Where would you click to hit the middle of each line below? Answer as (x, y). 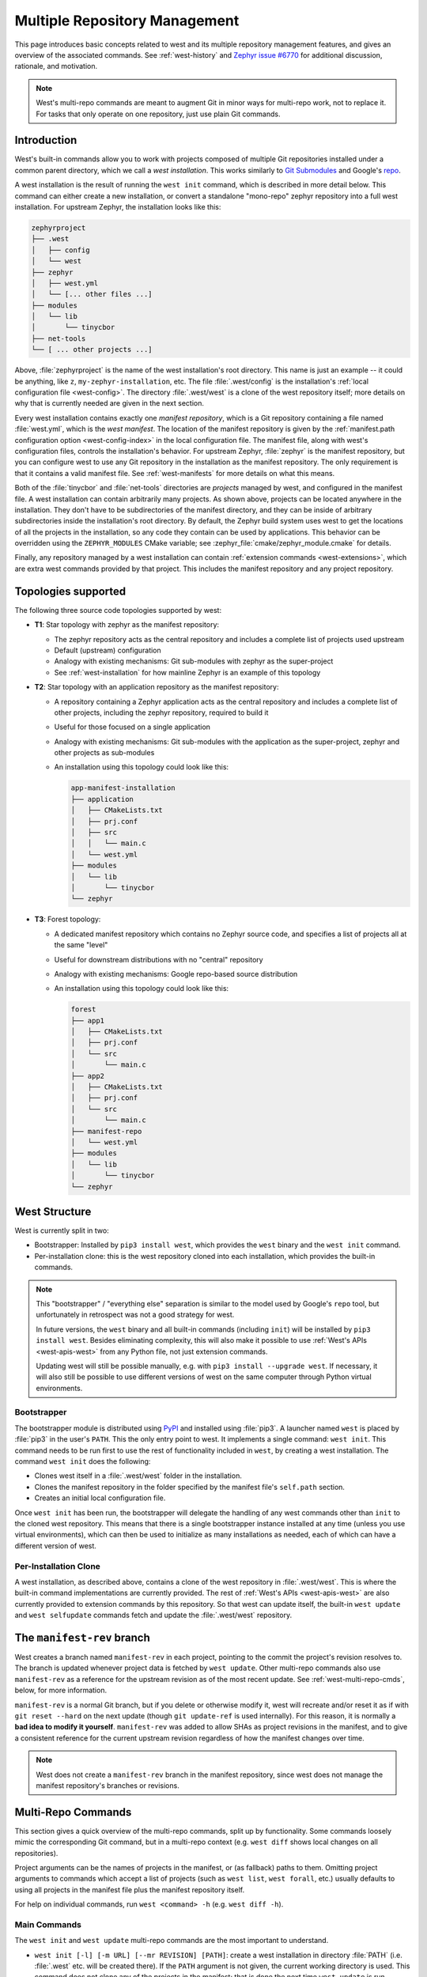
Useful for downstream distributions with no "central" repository (159, 959)
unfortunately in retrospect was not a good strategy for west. (135, 1315)
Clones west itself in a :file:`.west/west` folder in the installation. (138, 1476)
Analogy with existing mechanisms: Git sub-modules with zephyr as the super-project (194, 661)
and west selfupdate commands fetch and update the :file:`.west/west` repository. (153, 1615)
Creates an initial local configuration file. (100, 1498)
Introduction (46, 140)
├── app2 (88, 1076)
